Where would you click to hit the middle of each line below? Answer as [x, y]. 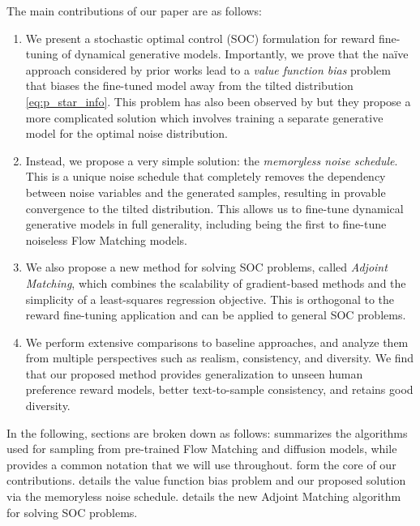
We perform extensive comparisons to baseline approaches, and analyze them [217, 342]
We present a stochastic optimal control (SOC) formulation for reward [200, 38]
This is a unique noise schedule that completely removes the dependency [206, 176]
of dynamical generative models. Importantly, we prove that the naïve [235, 54]
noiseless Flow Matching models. [107, 239]
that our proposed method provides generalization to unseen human [194, 373]
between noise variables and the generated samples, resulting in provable [206, 192]
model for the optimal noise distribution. [126, 133]
